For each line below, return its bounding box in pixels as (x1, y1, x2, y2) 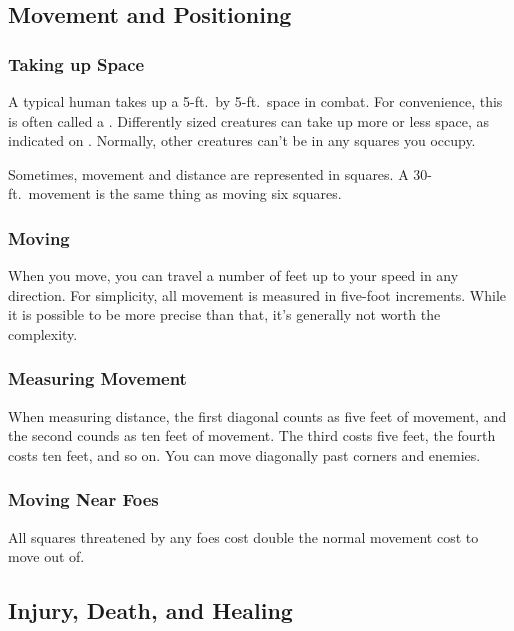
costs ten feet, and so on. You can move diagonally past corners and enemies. (8, 444, 481, 465)
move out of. (8, 546, 85, 567)
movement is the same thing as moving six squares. (28, 183, 342, 204)
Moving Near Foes (8, 487, 159, 512)
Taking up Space (8, 51, 145, 76)
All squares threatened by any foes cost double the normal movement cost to (8, 526, 479, 547)
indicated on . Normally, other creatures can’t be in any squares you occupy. (8, 130, 476, 151)
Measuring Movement (8, 366, 187, 391)
